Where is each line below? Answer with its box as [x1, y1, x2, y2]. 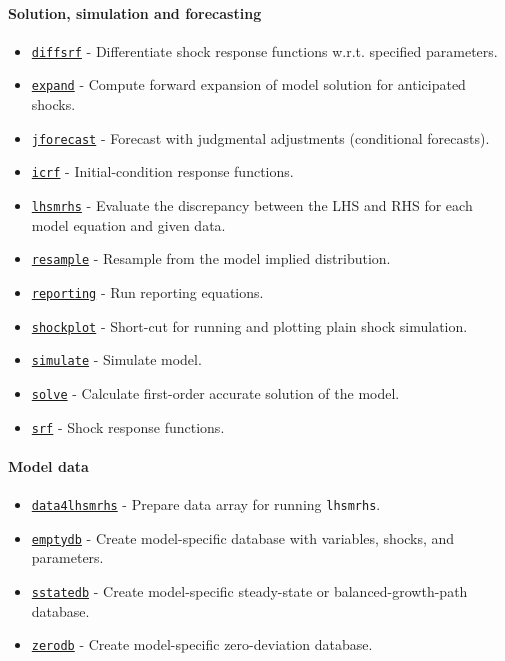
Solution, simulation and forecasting [8, 2, 262, 23]
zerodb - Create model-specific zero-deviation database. [31, 634, 373, 655]
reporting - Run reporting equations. [31, 281, 264, 302]
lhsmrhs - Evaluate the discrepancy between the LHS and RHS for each [31, 195, 473, 216]
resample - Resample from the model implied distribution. [31, 248, 391, 269]
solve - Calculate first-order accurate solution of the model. [31, 382, 400, 403]
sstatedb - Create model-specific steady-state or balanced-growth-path [31, 580, 468, 601]
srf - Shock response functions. [31, 416, 225, 437]
